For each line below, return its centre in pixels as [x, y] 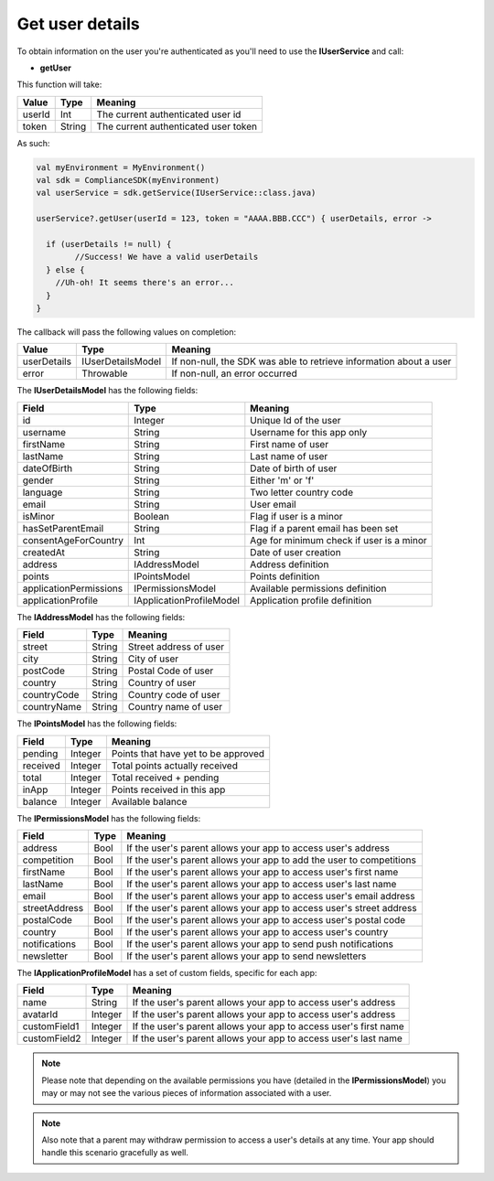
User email [273, 504]
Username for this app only [309, 432]
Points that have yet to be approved [188, 753]
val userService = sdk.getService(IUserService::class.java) [176, 193]
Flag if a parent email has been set [324, 528]
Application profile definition [311, 600]
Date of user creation [296, 552]
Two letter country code [302, 492]
